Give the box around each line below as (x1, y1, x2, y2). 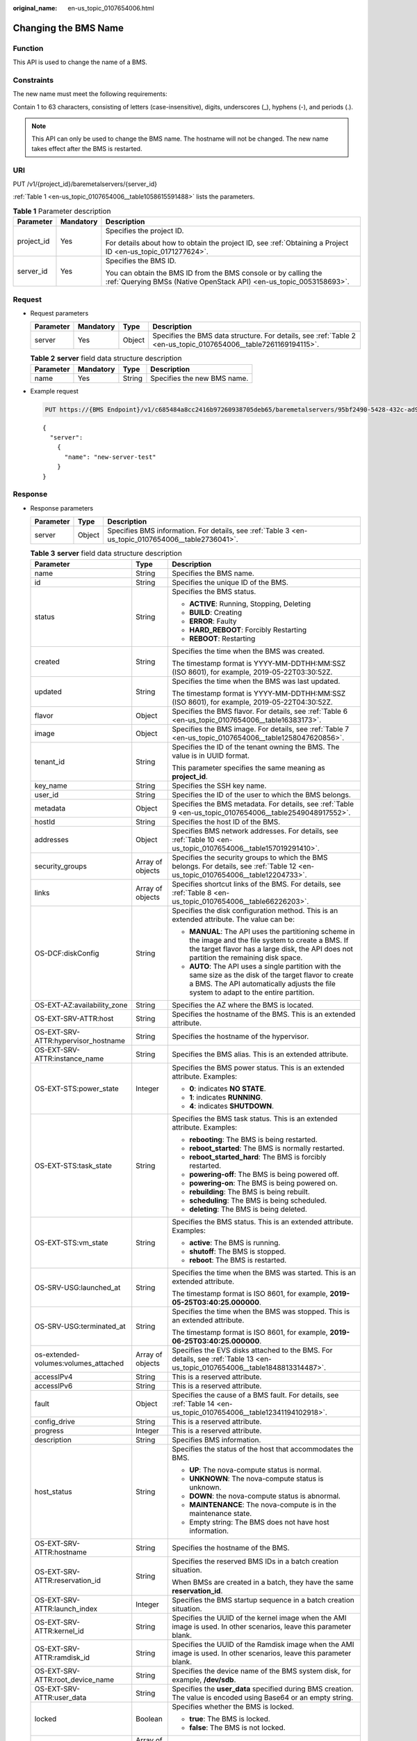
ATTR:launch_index (34, 1604, 98, 1614)
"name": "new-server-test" (64, 453, 156, 461)
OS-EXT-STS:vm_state (34, 1238, 108, 1247)
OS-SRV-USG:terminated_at (34, 1321, 126, 1331)
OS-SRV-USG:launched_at (34, 1282, 121, 1292)
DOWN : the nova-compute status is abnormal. (189, 1491, 341, 1501)
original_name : (13, 4, 58, 12)
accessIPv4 (34, 1372, 73, 1382)
